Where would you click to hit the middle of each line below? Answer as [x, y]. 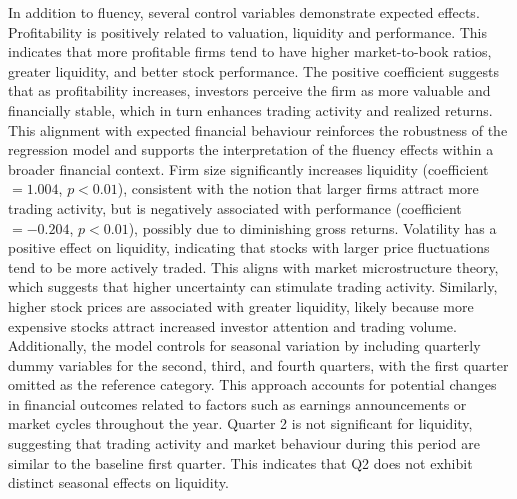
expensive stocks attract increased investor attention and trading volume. [232, 325]
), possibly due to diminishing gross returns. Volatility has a [312, 227]
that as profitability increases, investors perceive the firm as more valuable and [249, 90]
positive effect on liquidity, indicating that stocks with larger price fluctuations [249, 247]
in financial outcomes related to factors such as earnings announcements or [237, 403]
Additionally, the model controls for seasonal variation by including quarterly [244, 345]
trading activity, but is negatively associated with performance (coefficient [235, 207]
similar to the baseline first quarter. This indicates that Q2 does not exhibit [240, 462]
